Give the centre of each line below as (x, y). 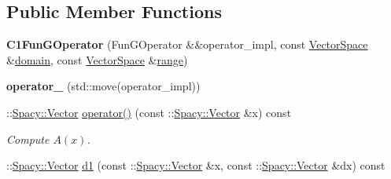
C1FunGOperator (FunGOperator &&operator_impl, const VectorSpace (187, 44)
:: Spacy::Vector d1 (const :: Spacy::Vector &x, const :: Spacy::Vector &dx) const (196, 165)
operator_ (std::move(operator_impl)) (103, 86)
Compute (28, 139)
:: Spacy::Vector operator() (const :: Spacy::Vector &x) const (149, 112)
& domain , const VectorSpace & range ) (97, 59)
